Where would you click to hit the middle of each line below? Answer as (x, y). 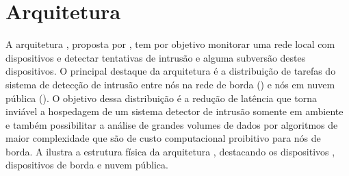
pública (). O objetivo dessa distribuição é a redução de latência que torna (161, 98)
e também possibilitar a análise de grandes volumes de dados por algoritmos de (172, 124)
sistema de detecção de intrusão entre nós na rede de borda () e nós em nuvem (170, 84)
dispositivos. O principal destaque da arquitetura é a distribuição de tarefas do (171, 71)
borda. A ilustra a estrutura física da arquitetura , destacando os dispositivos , (170, 151)
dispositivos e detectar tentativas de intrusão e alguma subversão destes (156, 57)
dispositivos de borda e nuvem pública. (87, 165)
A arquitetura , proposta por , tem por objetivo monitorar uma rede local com (170, 44)
